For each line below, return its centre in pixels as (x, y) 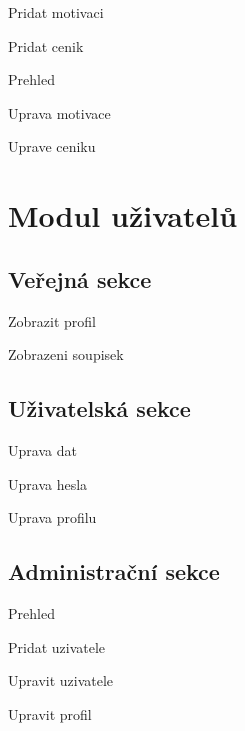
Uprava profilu (52, 517)
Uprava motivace (59, 112)
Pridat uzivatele (57, 646)
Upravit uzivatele (61, 680)
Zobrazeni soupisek (66, 354)
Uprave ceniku (52, 146)
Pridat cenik (46, 45)
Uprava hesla (48, 483)
